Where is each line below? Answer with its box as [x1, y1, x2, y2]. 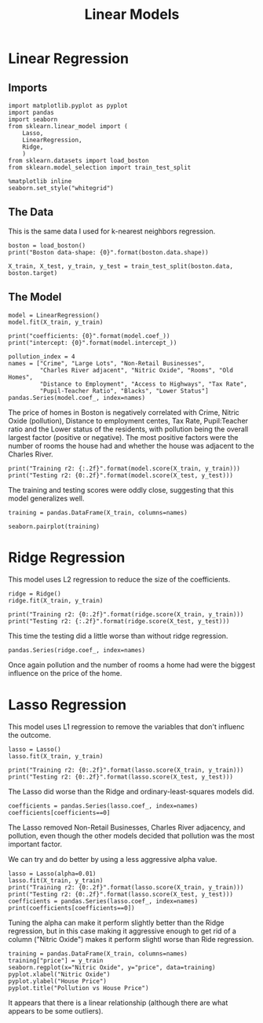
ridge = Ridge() [8, 589, 61, 598]
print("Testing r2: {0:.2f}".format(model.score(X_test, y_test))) [8, 471, 234, 479]
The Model [8, 291, 62, 304]
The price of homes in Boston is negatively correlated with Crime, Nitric [8, 407, 239, 417]
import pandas [8, 108, 55, 116]
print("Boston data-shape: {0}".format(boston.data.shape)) [8, 248, 210, 256]
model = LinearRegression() [8, 311, 100, 319]
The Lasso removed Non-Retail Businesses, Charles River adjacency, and [8, 823, 246, 832]
